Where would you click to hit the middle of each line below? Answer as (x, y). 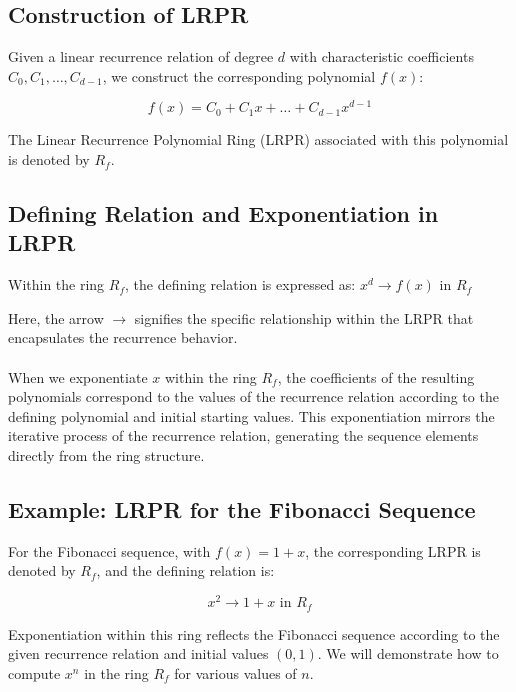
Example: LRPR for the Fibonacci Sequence (242, 508)
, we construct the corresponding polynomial (239, 75)
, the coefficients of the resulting (376, 376)
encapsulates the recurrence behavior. (123, 337)
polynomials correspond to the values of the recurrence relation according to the (253, 396)
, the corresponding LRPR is (393, 550)
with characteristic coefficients (381, 56)
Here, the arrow (56, 317)
